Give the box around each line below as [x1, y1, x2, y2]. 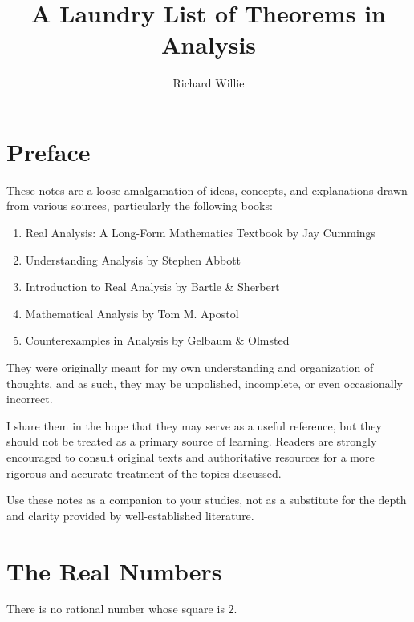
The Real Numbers [6, 554, 222, 587]
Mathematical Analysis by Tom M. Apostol [25, 305, 239, 321]
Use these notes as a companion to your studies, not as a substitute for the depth [6, 491, 407, 508]
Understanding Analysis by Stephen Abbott [25, 251, 241, 268]
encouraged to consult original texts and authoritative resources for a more [6, 448, 375, 465]
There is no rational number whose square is [6, 600, 225, 617]
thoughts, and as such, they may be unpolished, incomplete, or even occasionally [6, 374, 403, 391]
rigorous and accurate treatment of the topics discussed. [6, 464, 282, 481]
